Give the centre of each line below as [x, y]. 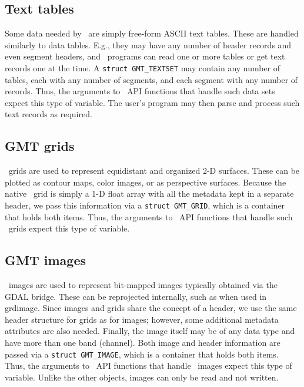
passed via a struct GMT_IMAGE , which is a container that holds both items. [142, 354]
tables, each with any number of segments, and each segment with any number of [151, 79]
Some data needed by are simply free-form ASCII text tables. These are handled [152, 33]
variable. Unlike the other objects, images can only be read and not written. [142, 377]
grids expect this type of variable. [69, 228]
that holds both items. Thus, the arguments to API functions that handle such [149, 216]
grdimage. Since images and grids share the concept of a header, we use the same [151, 308]
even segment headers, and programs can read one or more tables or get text [145, 56]
